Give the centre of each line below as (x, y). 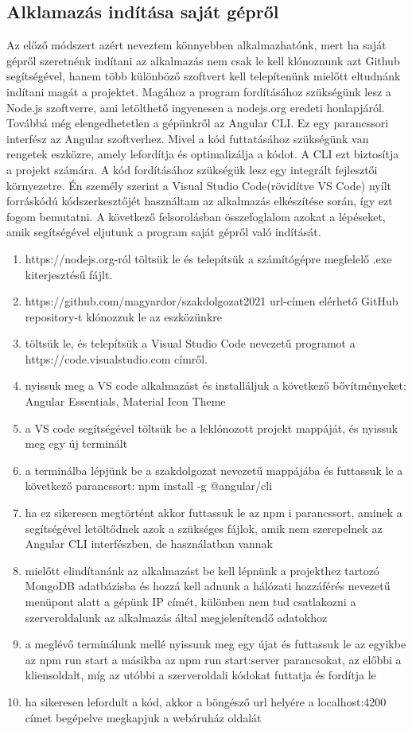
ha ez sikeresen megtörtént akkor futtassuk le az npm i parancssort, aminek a (214, 513)
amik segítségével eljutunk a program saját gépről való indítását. (164, 232)
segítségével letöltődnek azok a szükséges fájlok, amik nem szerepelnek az (204, 528)
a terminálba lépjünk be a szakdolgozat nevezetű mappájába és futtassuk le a (214, 470)
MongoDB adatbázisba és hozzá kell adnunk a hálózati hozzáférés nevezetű (208, 586)
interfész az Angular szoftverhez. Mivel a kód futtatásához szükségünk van (188, 138)
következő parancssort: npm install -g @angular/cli (149, 486)
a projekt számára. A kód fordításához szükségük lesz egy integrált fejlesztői (192, 169)
